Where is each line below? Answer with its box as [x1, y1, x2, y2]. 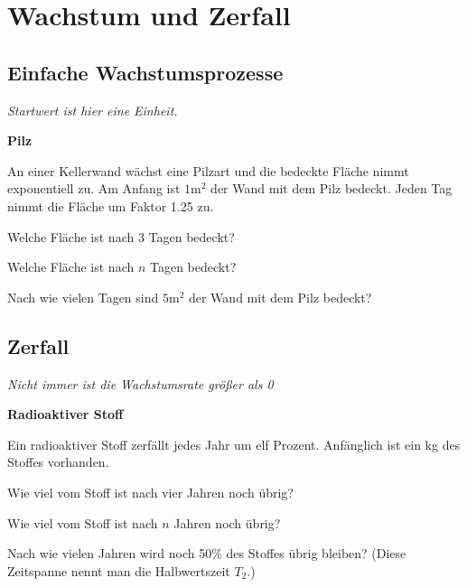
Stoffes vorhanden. [7, 452, 109, 471]
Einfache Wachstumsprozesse [7, 58, 284, 86]
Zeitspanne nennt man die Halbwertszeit [7, 561, 230, 580]
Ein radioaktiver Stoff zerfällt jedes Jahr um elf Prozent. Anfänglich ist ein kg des [7, 434, 461, 453]
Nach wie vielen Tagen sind [7, 287, 159, 306]
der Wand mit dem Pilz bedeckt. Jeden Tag [210, 179, 453, 198]
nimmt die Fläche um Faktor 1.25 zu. [7, 196, 214, 215]
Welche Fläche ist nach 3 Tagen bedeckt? [7, 227, 235, 246]
